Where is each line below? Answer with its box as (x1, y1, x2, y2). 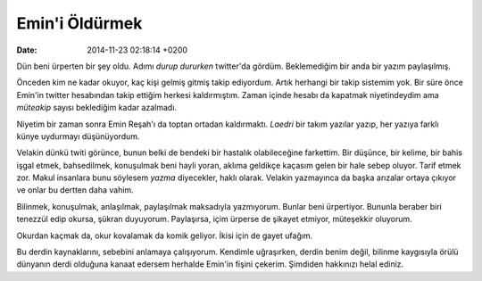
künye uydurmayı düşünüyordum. (16, 130, 140, 142)
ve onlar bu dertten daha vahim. (16, 185, 134, 195)
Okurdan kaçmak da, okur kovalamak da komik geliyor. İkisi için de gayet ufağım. (16, 230, 313, 241)
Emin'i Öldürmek (16, 13, 143, 33)
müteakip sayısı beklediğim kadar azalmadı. (16, 103, 178, 113)
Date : (16, 45, 37, 55)
